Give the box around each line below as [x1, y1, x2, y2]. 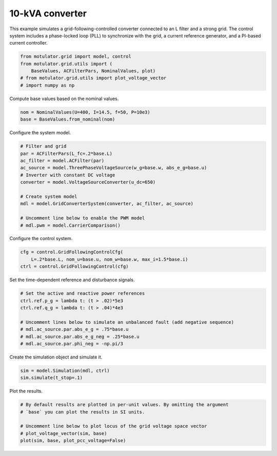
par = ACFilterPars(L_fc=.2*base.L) [20, 150, 113, 156]
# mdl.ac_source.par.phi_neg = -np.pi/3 [20, 341, 123, 346]
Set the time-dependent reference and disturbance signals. [9, 277, 135, 283]
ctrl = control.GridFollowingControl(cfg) [20, 264, 129, 269]
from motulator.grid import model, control [20, 54, 132, 60]
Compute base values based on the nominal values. [9, 95, 119, 102]
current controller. [9, 40, 48, 46]
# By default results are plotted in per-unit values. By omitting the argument [20, 402, 229, 408]
